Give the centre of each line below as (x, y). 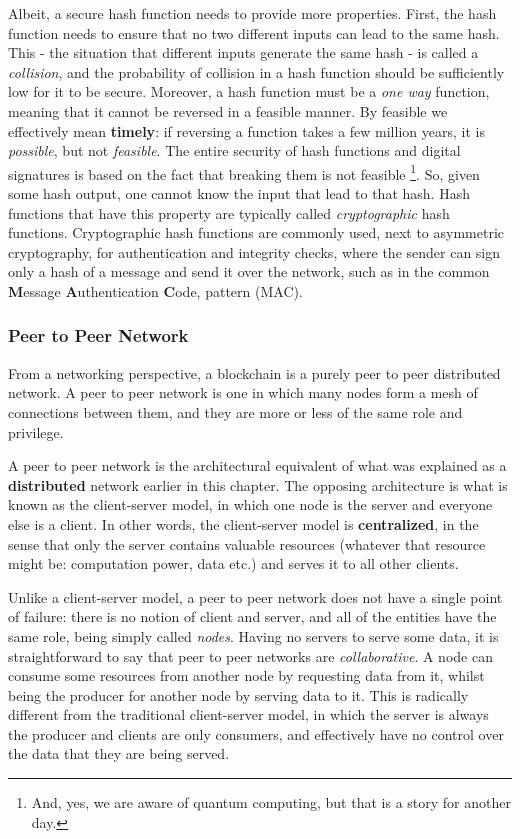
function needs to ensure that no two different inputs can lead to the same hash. (254, 32)
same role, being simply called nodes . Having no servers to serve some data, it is (253, 635)
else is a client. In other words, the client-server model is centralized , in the (243, 523)
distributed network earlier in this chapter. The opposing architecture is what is (258, 484)
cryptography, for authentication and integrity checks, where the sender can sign (254, 251)
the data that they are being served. (119, 753)
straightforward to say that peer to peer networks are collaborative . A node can (250, 655)
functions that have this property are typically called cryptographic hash (229, 212)
